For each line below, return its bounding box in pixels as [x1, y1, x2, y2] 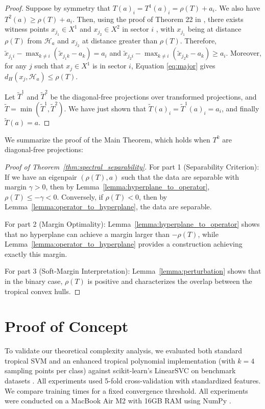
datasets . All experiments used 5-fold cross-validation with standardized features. [5, 375, 261, 386]
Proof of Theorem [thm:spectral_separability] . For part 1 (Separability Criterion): [5, 161, 259, 172]
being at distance [187, 23, 242, 34]
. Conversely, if [57, 191, 103, 202]
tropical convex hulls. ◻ [5, 285, 81, 296]
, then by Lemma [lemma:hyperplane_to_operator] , [45, 181, 210, 192]
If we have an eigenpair [5, 171, 77, 182]
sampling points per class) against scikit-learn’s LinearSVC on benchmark [5, 365, 236, 376]
